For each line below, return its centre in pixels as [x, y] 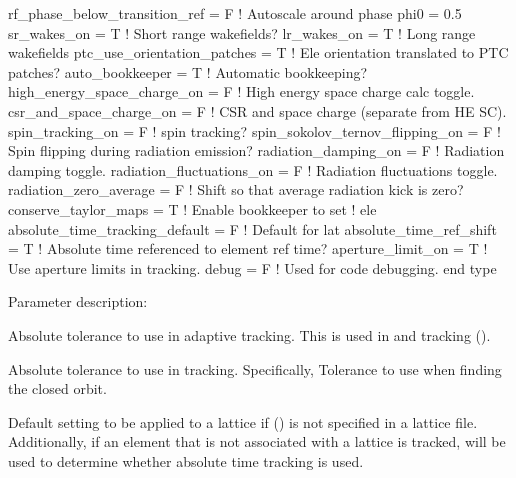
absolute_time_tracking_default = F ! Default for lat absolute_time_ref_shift [252, 228]
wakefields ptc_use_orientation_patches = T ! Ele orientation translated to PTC [258, 52]
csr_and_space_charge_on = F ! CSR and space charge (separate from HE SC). [257, 110]
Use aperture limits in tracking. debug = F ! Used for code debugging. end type [252, 267]
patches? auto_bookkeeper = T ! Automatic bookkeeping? [188, 71]
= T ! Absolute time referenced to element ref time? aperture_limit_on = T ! [248, 248]
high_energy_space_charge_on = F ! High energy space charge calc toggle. [241, 91]
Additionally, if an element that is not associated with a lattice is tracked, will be [257, 441]
